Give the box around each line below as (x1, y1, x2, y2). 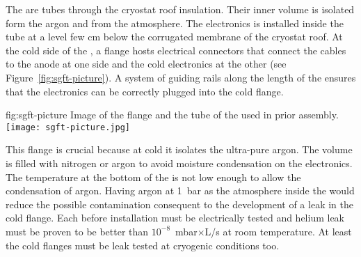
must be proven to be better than (6, 224, 149, 238)
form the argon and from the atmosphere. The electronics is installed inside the (6, 15, 344, 30)
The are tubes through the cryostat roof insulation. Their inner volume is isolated (6, 2, 355, 16)
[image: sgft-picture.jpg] (6, 122, 130, 132)
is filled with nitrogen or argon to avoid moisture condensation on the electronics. (6, 156, 353, 170)
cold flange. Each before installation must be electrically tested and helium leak (6, 210, 345, 225)
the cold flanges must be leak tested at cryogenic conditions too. (6, 237, 280, 252)
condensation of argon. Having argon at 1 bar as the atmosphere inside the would (6, 183, 355, 198)
